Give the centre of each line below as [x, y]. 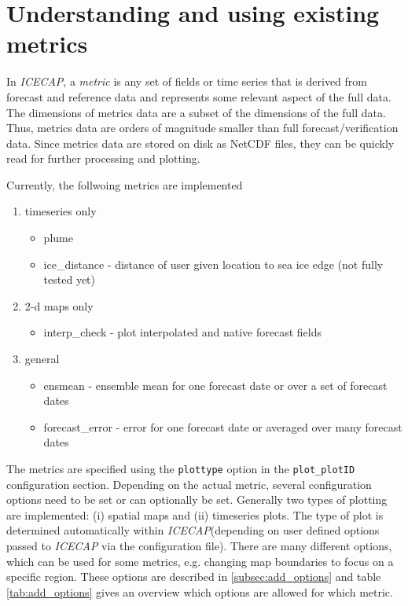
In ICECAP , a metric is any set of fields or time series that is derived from [187, 81]
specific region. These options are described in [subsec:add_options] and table [194, 577]
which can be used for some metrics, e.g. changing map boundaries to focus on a [200, 561]
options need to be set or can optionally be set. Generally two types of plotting [197, 499]
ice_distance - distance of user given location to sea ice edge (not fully [213, 264]
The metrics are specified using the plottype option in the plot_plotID [181, 468]
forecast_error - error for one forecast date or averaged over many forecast [223, 426]
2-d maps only [59, 305]
